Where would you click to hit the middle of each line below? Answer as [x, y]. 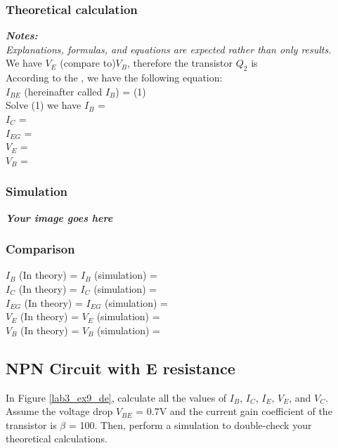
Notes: [22, 35]
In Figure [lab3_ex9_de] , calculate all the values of [116, 397]
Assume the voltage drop [59, 411]
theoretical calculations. [57, 439]
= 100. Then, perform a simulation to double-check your [190, 424]
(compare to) [88, 63]
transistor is [31, 424]
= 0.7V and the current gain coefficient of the [234, 411]
